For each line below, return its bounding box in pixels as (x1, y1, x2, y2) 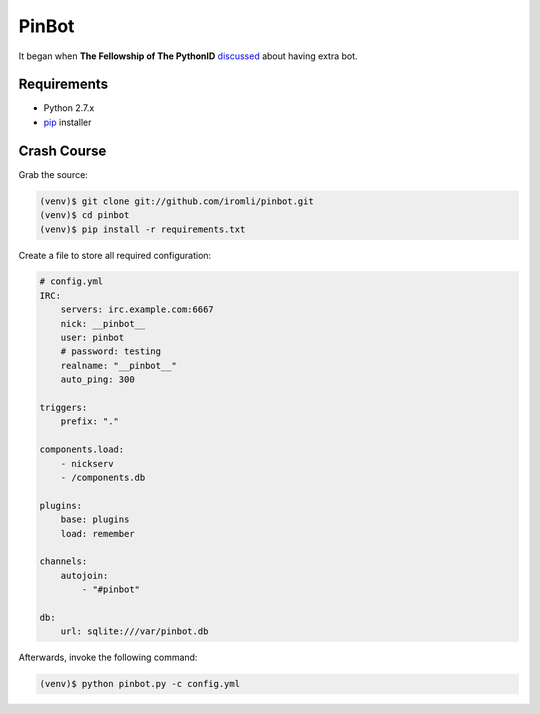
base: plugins (60, 514, 130, 525)
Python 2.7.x (43, 102, 95, 114)
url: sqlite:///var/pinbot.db (60, 626, 209, 637)
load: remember (60, 528, 135, 539)
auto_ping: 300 (60, 374, 135, 385)
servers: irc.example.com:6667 (60, 304, 214, 315)
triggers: (39, 402, 88, 413)
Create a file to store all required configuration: (18, 249, 212, 261)
